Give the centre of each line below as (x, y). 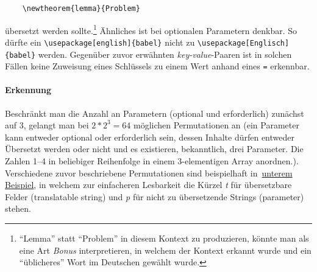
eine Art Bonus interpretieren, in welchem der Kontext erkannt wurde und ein (165, 250)
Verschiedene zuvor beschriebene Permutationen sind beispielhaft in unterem (149, 173)
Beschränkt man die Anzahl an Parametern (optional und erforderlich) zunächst (155, 113)
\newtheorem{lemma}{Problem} (81, 9)
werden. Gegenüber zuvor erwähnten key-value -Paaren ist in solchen (165, 54)
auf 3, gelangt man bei (47, 125)
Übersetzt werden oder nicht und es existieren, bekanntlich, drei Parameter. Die (154, 149)
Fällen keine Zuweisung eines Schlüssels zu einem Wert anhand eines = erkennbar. (157, 66)
